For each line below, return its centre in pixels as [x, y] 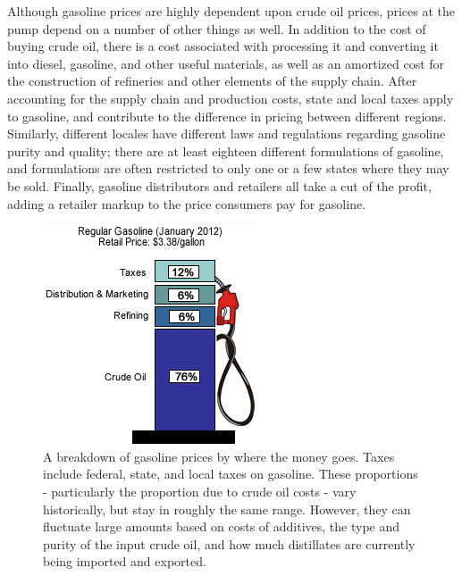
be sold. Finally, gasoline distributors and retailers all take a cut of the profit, [219, 185]
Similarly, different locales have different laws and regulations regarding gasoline [227, 134]
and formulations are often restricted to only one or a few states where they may [228, 168]
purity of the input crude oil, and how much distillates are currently [229, 543]
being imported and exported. [125, 561]
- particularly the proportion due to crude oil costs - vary [200, 491]
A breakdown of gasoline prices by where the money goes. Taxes [219, 456]
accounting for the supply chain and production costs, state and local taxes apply [231, 98]
